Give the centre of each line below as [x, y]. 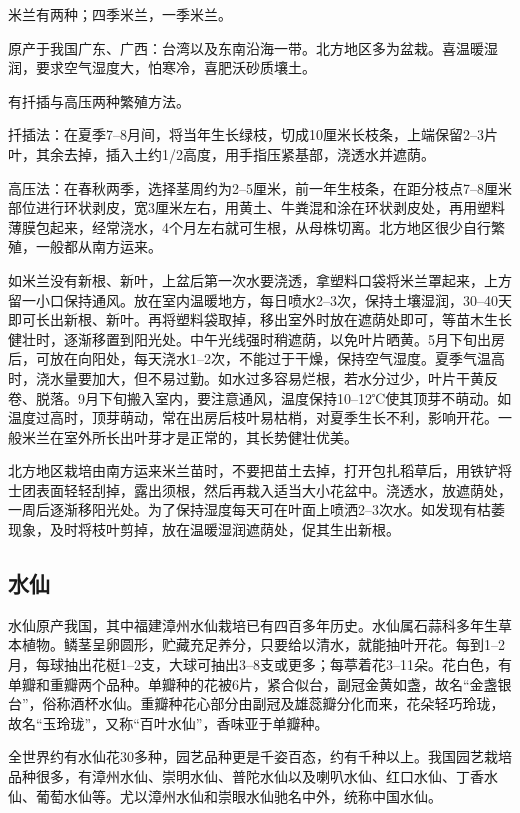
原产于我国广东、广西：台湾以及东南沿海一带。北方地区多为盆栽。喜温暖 [246, 47]
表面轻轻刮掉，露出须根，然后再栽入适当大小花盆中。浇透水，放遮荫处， [273, 489]
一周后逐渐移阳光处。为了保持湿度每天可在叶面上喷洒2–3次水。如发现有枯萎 [256, 509]
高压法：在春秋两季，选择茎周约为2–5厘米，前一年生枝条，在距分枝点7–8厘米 [260, 187]
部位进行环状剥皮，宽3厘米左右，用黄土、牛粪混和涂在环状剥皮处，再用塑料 [256, 207]
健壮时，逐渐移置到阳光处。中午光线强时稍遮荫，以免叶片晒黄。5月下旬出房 [256, 338]
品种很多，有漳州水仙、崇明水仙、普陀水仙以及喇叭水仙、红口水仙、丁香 [246, 776]
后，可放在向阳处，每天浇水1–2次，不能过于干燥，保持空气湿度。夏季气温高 [256, 358]
